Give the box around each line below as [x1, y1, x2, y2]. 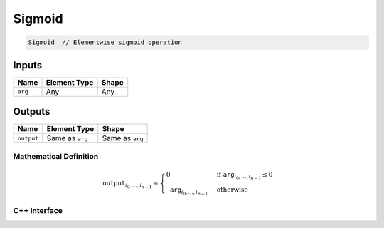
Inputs [13, 59, 43, 71]
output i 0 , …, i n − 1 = [102, 179, 159, 190]
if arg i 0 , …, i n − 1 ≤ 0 [216, 170, 273, 181]
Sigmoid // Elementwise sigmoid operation [28, 38, 183, 46]
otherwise [216, 185, 248, 194]
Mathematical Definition [13, 151, 99, 161]
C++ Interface [13, 205, 63, 215]
